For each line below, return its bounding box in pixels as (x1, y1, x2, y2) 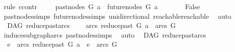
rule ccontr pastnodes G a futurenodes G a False (3, 1, 200, 11)
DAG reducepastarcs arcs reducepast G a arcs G (7, 20, 176, 30)
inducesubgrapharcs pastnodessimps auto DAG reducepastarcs (3, 29, 206, 39)
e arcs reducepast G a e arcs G (7, 39, 117, 49)
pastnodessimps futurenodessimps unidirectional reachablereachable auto (3, 11, 232, 21)
